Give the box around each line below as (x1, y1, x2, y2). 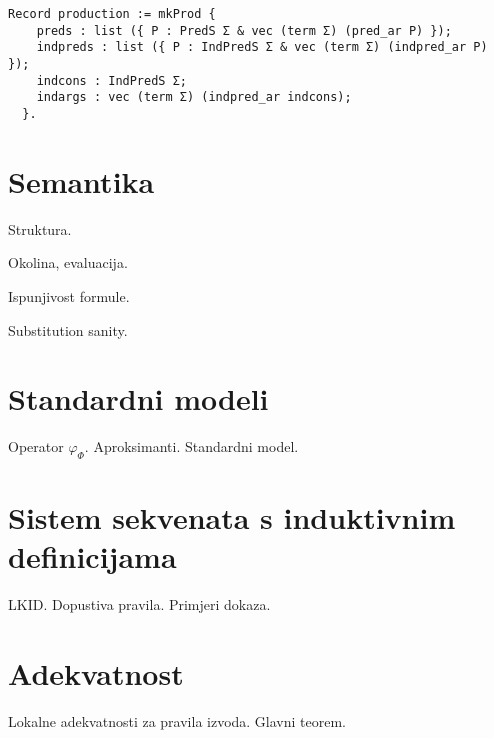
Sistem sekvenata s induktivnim (8, 497, 456, 538)
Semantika (8, 160, 155, 201)
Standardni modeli (8, 378, 269, 419)
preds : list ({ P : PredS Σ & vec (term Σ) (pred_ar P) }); (36, 23, 452, 38)
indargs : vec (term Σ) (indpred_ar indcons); (36, 90, 352, 105)
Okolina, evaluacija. (8, 252, 128, 273)
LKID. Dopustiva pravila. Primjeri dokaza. (8, 594, 271, 615)
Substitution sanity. (8, 319, 128, 340)
